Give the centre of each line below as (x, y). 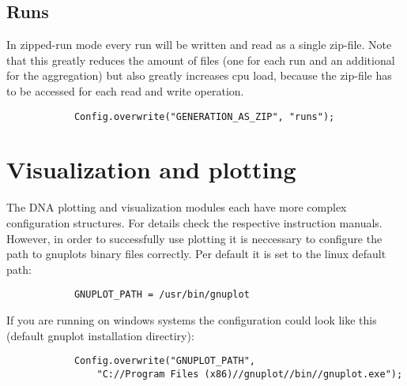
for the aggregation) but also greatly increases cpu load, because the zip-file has (199, 75)
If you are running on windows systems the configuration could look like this (192, 319)
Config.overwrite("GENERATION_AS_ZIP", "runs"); (204, 116)
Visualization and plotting (151, 169)
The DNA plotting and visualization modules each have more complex (177, 207)
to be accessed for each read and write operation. (125, 90)
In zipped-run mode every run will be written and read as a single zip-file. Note (199, 45)
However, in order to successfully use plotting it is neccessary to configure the (194, 238)
